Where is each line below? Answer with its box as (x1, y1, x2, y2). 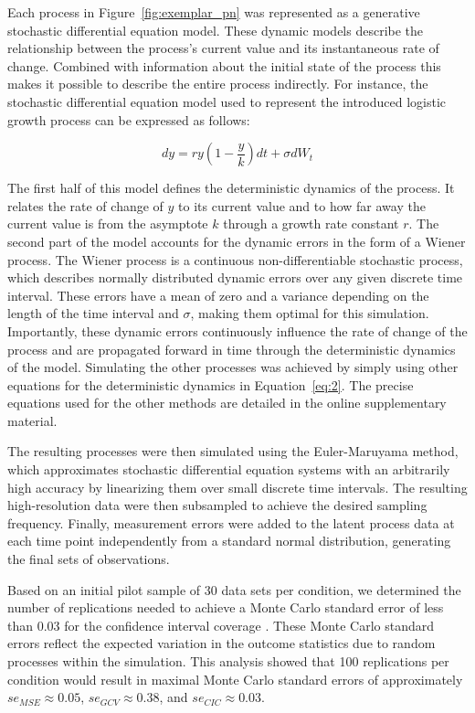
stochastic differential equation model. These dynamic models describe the (7, 20, 424, 39)
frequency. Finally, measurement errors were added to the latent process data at (7, 513, 455, 532)
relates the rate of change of (7, 196, 164, 215)
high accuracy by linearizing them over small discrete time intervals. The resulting (7, 477, 468, 496)
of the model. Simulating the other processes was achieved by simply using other (7, 357, 459, 377)
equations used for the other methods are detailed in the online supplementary (7, 393, 447, 412)
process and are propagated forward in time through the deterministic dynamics (7, 339, 456, 358)
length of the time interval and (7, 303, 179, 323)
